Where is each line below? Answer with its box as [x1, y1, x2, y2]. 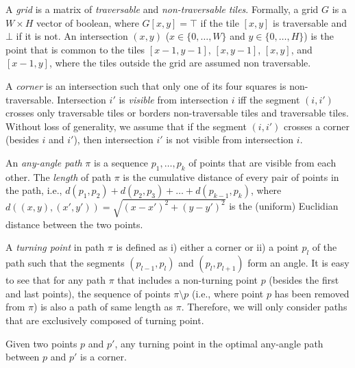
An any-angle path [5, 155, 82, 169]
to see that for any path [5, 273, 106, 287]
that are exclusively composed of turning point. [5, 313, 204, 328]
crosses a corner [284, 119, 350, 133]
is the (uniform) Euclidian [229, 199, 339, 213]
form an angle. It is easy [247, 256, 350, 270]
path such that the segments [5, 256, 125, 270]
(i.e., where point [192, 286, 264, 300]
